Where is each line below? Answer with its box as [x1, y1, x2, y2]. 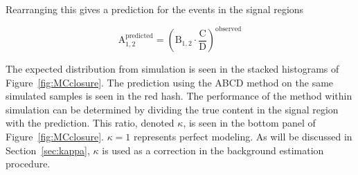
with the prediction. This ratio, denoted [6, 116, 174, 130]
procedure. [6, 156, 51, 171]
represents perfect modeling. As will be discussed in [134, 129, 352, 144]
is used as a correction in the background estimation [102, 142, 324, 157]
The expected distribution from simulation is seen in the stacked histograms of [6, 62, 339, 76]
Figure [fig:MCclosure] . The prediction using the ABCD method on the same [6, 75, 334, 89]
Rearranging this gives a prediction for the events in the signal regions [6, 2, 304, 16]
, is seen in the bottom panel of [183, 116, 316, 130]
